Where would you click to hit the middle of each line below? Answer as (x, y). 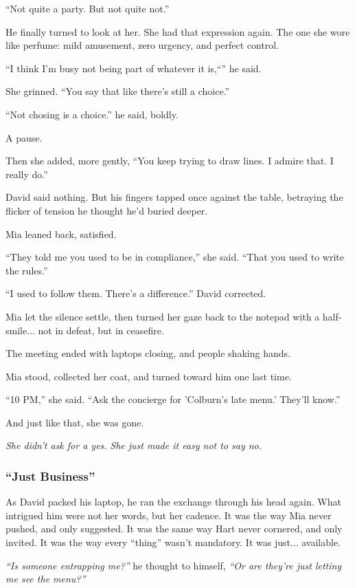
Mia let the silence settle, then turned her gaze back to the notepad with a (163, 316)
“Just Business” (50, 476)
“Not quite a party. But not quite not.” (88, 8)
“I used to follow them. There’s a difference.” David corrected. (136, 293)
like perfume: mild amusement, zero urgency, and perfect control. (142, 45)
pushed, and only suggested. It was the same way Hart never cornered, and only (174, 529)
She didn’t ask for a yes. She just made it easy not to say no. (134, 445)
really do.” (27, 174)
